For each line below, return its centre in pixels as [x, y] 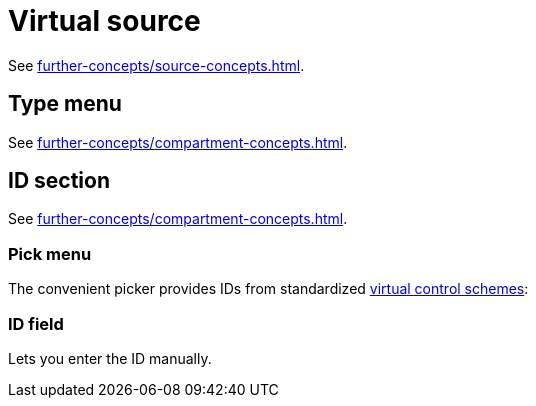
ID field [36, 323]
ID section [59, 181]
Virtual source [104, 21]
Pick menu [50, 253]
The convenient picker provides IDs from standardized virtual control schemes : [268, 289]
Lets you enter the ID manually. [110, 358]
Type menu [65, 104]
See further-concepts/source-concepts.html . [156, 65]
